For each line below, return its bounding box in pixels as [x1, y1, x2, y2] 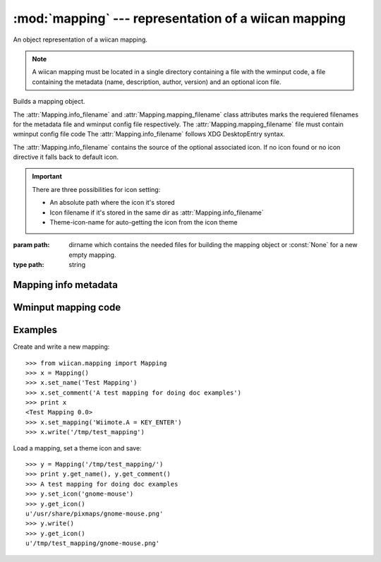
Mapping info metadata [13, 279, 118, 291]
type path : [13, 261, 44, 269]
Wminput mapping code [13, 301, 121, 313]
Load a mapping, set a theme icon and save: [13, 443, 142, 452]
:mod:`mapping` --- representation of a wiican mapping [13, 11, 346, 26]
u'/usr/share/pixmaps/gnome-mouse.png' [25, 509, 164, 518]
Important [32, 172, 63, 181]
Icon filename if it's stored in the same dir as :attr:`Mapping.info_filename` [49, 208, 264, 217]
